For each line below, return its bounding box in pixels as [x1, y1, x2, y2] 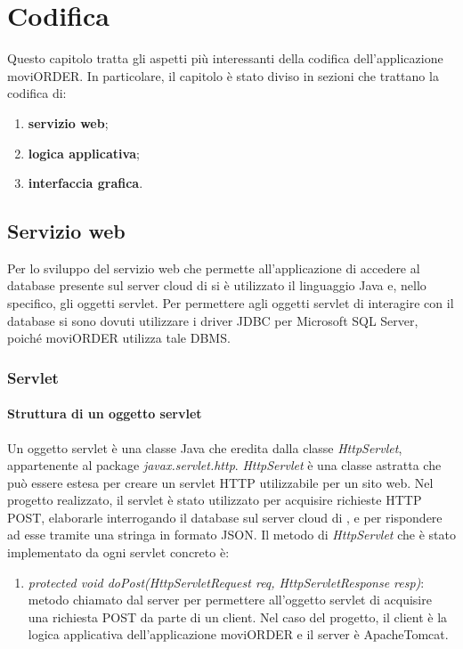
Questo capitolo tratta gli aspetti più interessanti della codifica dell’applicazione [7, 49, 443, 68]
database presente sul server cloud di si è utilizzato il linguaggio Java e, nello [7, 276, 426, 295]
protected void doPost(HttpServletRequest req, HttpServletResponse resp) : [28, 572, 425, 591]
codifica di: [7, 84, 67, 102]
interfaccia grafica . [28, 174, 143, 192]
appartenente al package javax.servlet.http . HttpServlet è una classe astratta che [7, 456, 442, 475]
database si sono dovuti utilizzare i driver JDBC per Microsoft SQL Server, [7, 311, 418, 329]
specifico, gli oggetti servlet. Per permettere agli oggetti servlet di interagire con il [7, 294, 454, 312]
